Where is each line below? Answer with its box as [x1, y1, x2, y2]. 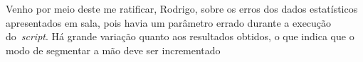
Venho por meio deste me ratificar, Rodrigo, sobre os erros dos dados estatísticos [6, 1, 358, 15]
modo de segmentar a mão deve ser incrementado [6, 42, 221, 57]
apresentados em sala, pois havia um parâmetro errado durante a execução [6, 15, 332, 30]
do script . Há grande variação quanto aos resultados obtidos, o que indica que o [6, 29, 354, 44]
